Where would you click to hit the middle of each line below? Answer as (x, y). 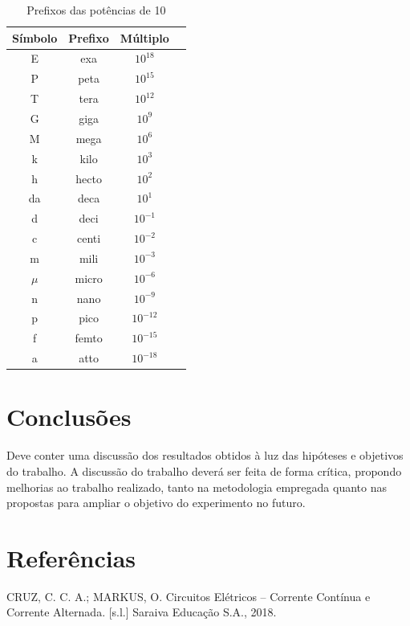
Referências (71, 557)
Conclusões (69, 417)
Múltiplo (144, 37)
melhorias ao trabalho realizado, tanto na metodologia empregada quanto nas (197, 487)
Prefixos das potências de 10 (96, 10)
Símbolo (35, 37)
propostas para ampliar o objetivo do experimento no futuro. (156, 503)
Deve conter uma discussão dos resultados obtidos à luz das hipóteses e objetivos (205, 455)
